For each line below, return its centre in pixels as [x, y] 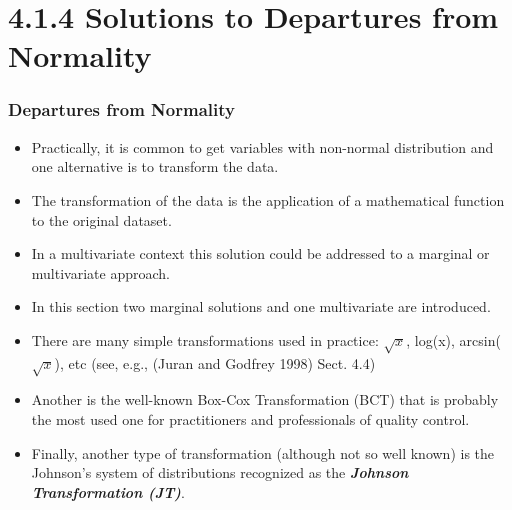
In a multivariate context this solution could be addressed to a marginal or [260, 253]
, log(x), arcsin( [453, 339]
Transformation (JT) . [108, 491]
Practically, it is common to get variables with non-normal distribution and [262, 146]
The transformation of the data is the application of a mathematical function [268, 199]
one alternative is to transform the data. [155, 166]
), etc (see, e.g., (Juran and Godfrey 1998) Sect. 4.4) [215, 362]
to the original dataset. [101, 219]
